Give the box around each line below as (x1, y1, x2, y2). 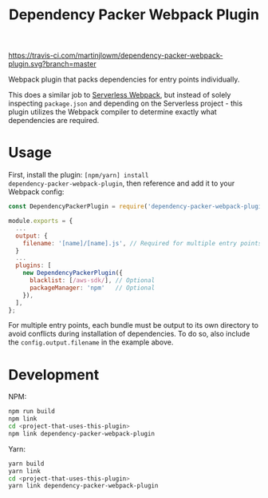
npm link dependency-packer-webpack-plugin (8, 429, 156, 437)
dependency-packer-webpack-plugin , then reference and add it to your (8, 178, 235, 189)
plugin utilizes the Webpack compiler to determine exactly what (8, 107, 217, 117)
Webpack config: (8, 187, 65, 197)
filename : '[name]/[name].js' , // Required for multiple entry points (22, 239, 262, 247)
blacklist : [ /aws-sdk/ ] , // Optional (29, 277, 156, 285)
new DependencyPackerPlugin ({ (22, 269, 124, 277)
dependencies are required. (8, 116, 100, 125)
